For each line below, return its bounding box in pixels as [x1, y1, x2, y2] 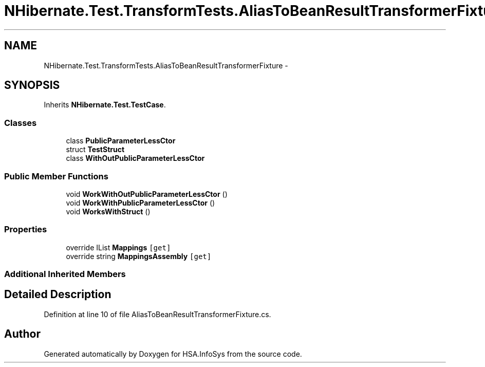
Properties [4, 224, 47, 235]
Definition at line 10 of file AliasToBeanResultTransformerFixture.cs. [44, 309, 271, 319]
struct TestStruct [66, 145, 125, 154]
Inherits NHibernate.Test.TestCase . [44, 100, 166, 109]
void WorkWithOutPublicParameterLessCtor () [66, 189, 228, 198]
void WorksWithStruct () [66, 207, 151, 216]
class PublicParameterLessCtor [66, 136, 176, 145]
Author [4, 327, 41, 341]
